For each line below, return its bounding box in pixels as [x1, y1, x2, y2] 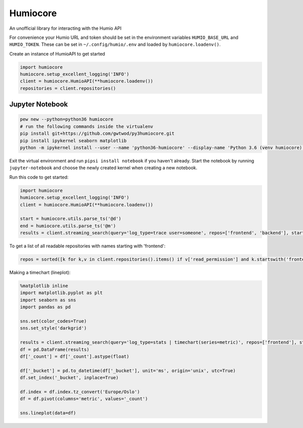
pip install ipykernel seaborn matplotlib [20, 138, 127, 143]
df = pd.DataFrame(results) [20, 346, 89, 352]
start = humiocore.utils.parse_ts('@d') [20, 216, 121, 222]
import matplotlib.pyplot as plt [20, 290, 103, 296]
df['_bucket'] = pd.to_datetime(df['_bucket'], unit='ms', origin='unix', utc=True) [20, 367, 236, 373]
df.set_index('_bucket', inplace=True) [20, 375, 119, 381]
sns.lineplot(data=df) [20, 410, 76, 416]
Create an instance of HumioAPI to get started [9, 50, 106, 57]
